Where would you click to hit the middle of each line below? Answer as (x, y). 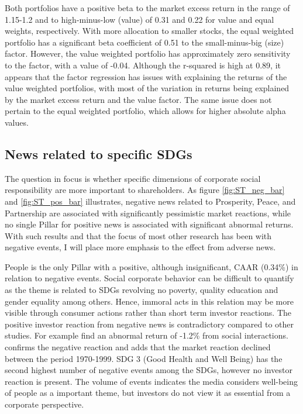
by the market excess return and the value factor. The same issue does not (138, 99)
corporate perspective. (44, 404)
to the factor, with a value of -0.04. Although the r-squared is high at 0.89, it (143, 65)
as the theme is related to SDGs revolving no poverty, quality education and (142, 290)
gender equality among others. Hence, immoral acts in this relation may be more (149, 301)
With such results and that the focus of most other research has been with (138, 235)
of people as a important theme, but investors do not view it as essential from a (148, 393)
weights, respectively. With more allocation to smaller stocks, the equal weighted (149, 31)
